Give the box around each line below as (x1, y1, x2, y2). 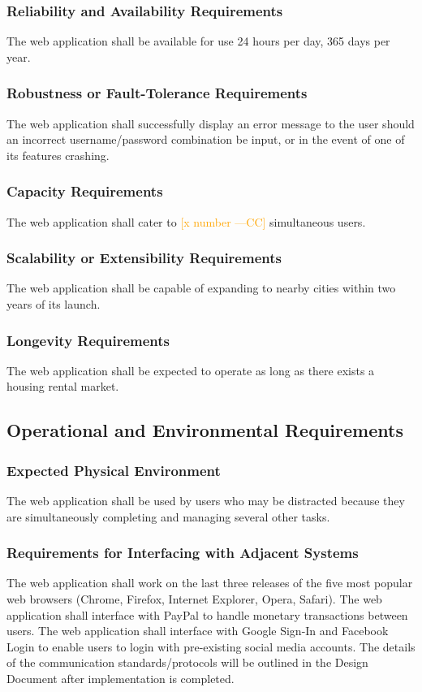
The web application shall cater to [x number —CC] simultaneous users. (6, 213, 366, 230)
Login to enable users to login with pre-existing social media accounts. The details (6, 638, 416, 655)
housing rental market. (6, 378, 119, 395)
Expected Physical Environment (6, 460, 221, 480)
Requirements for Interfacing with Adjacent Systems (6, 543, 359, 563)
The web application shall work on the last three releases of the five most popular (6, 574, 413, 591)
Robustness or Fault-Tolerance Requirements (6, 83, 308, 103)
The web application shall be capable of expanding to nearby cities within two (6, 279, 396, 296)
